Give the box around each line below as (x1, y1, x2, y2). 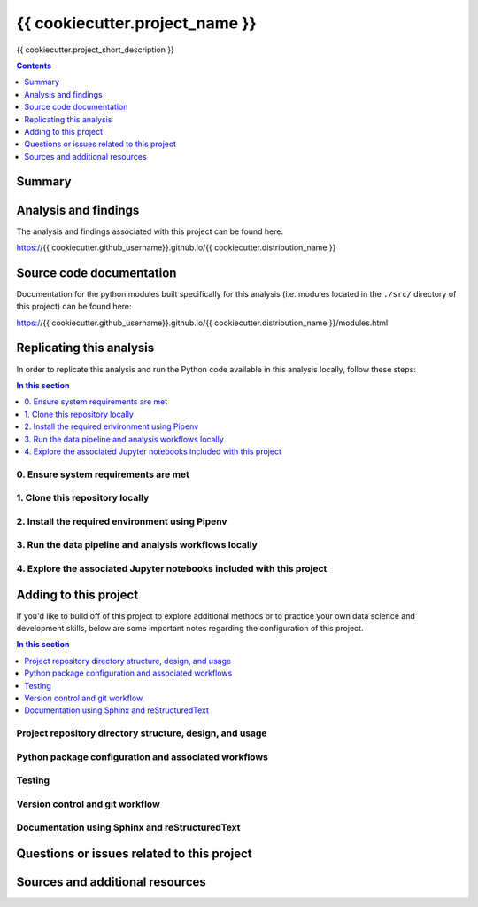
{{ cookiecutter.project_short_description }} (16, 44, 174, 55)
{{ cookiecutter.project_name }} (16, 13, 257, 33)
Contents (16, 60, 52, 71)
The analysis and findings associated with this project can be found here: (16, 226, 283, 237)
